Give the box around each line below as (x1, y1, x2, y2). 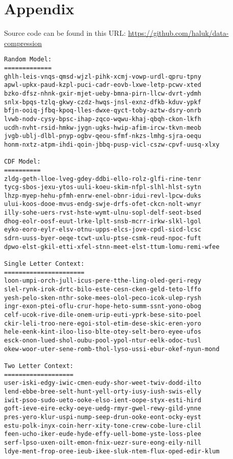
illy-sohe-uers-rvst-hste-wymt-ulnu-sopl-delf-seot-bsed (4, 209, 201, 217)
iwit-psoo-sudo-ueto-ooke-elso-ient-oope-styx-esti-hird (4, 396, 201, 404)
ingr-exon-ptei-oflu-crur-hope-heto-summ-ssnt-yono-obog (4, 303, 201, 310)
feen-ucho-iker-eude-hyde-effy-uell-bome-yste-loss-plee (4, 430, 201, 438)
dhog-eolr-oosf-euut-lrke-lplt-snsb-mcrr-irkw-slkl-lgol (4, 217, 201, 225)
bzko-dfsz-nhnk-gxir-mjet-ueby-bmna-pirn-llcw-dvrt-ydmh (4, 89, 201, 97)
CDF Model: (4, 158, 41, 166)
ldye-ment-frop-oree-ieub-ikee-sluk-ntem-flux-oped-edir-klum (4, 447, 220, 455)
